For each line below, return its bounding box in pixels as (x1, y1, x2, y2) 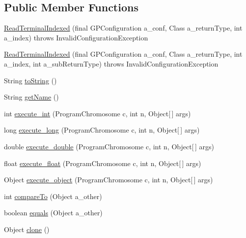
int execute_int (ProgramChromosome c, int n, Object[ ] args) (4, 108, 191, 118)
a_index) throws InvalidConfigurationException (4, 32, 148, 42)
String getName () (4, 92, 59, 102)
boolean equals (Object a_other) (4, 207, 103, 218)
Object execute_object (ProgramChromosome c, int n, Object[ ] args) (4, 174, 213, 185)
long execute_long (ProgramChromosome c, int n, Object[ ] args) (4, 125, 200, 135)
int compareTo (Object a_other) (4, 191, 102, 201)
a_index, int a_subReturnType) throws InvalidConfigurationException (4, 58, 219, 68)
